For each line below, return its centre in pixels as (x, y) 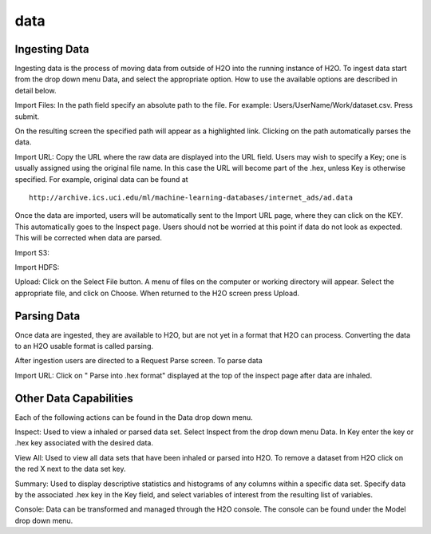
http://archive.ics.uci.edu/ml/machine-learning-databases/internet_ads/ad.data (191, 197)
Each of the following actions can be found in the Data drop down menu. (134, 417)
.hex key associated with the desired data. (84, 443)
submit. (27, 117)
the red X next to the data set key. (70, 469)
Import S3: (32, 252)
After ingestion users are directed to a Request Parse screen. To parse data (138, 361)
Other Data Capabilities (74, 398)
